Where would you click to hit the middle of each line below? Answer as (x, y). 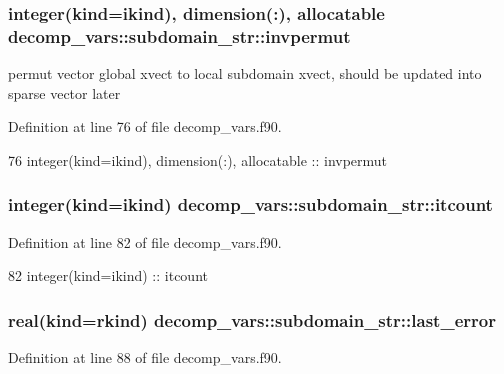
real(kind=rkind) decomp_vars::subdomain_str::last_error (252, 319)
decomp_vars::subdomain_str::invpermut (179, 35)
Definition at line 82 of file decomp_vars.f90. (145, 241)
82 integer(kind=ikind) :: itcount (108, 275)
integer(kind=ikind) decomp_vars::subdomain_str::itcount (250, 204)
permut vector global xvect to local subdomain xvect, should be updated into (245, 73)
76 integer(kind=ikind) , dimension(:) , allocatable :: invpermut (198, 159)
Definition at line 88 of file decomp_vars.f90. (145, 357)
